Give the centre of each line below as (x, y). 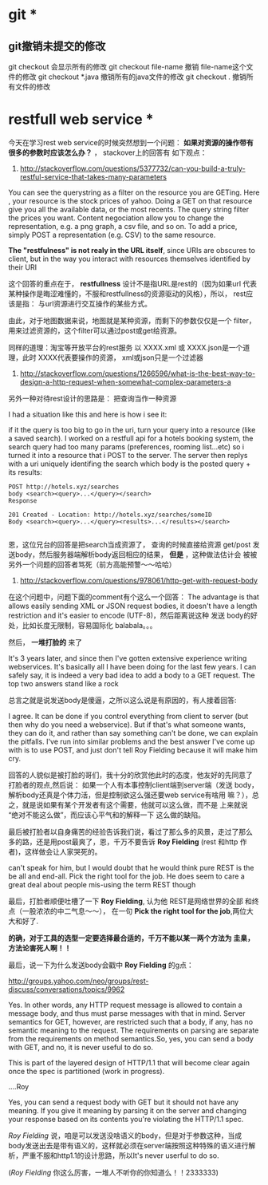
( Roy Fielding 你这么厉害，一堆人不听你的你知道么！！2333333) (114, 1172)
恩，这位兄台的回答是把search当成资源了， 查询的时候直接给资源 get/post (130, 544)
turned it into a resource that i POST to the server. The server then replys (128, 455)
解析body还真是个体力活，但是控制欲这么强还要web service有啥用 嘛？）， (130, 795)
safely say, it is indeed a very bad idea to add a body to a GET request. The (132, 675)
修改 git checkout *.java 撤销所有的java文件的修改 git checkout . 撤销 (134, 77)
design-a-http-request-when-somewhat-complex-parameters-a (125, 381)
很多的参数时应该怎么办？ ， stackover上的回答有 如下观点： (108, 152)
